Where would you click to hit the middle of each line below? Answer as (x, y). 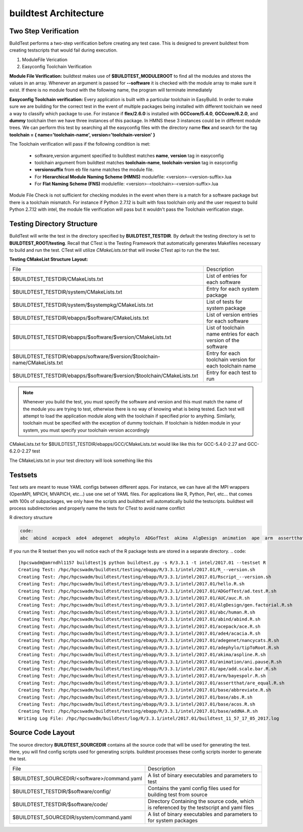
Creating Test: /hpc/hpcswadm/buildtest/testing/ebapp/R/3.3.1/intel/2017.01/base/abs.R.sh (135, 697)
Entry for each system (233, 289)
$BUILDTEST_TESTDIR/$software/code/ (60, 804)
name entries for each (233, 334)
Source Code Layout (42, 733)
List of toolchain (225, 328)
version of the (223, 340)
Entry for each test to (232, 373)
